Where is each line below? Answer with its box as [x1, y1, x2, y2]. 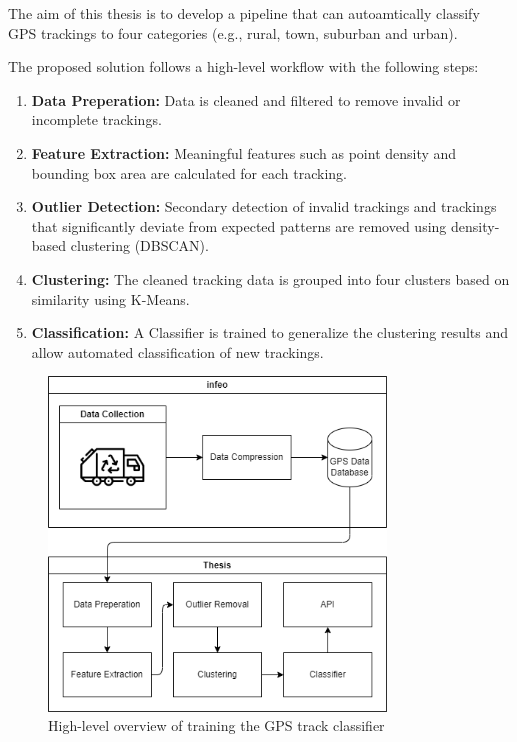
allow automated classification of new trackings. [31, 341, 324, 362]
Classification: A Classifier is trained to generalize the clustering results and [31, 322, 509, 343]
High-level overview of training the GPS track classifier [48, 715, 385, 736]
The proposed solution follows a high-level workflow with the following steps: [8, 56, 479, 77]
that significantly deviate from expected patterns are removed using [31, 215, 447, 236]
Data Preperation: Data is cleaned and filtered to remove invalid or [31, 89, 461, 110]
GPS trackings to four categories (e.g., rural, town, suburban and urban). [8, 22, 458, 43]
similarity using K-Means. [31, 288, 190, 309]
